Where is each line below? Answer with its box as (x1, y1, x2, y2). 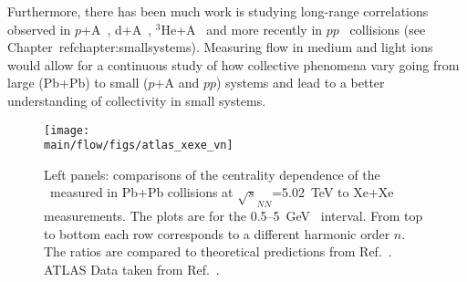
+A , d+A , (81, 19, 152, 38)
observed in (7, 19, 71, 38)
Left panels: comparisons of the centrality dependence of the (44, 164, 380, 183)
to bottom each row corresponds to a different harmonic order (44, 224, 390, 243)
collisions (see (349, 19, 426, 38)
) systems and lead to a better (215, 73, 385, 92)
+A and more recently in (176, 19, 323, 38)
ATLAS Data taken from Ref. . (44, 259, 220, 278)
